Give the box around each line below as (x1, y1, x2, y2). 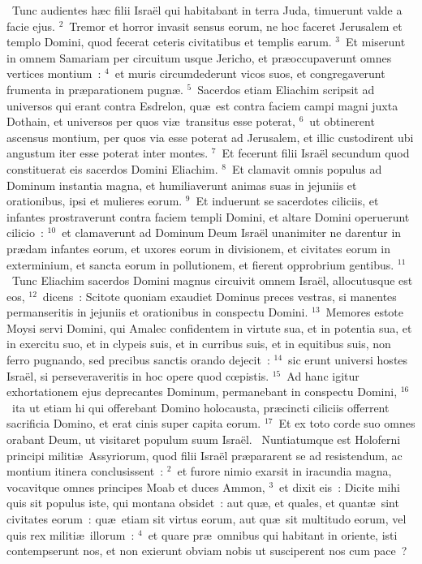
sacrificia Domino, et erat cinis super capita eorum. (6, 415, 261, 432)
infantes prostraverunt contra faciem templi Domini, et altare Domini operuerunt (6, 208, 410, 225)
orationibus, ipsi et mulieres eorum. (6, 192, 183, 209)
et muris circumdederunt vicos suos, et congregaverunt (114, 65, 385, 82)
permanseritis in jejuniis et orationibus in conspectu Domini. (6, 304, 308, 321)
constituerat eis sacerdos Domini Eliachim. (6, 160, 218, 177)
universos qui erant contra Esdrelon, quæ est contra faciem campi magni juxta (6, 97, 398, 114)
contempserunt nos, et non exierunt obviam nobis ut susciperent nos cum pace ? (6, 542, 407, 559)
